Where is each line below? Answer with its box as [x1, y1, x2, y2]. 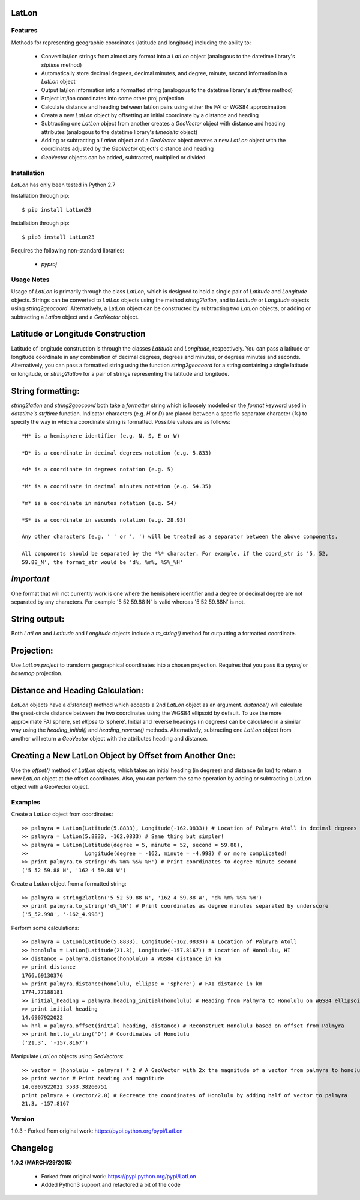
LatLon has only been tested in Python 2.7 [11, 181, 116, 188]
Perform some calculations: [11, 924, 79, 931]
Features [11, 26, 38, 35]
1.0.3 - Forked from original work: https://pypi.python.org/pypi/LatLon [11, 1127, 183, 1134]
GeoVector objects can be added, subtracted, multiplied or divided [41, 153, 206, 161]
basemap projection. [11, 670, 63, 677]
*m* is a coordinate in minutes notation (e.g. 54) [22, 500, 177, 506]
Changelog [11, 1143, 53, 1154]
